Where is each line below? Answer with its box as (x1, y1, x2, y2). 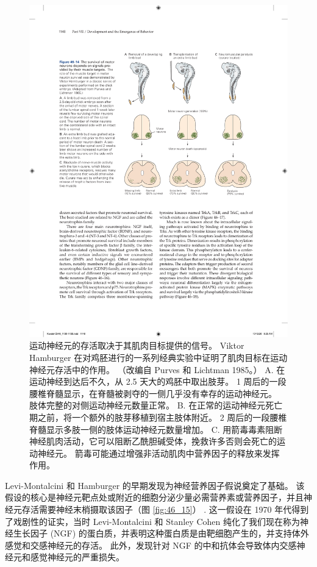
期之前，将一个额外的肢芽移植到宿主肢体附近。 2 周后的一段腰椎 (29, 410, 287, 423)
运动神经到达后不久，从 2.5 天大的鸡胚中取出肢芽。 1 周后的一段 (29, 375, 287, 388)
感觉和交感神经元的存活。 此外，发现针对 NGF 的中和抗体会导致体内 (5, 538, 280, 551)
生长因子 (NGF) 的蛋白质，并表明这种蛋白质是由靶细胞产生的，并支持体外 (13, 527, 309, 540)
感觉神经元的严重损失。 (30, 551, 124, 563)
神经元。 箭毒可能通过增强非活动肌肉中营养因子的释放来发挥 (37, 446, 280, 459)
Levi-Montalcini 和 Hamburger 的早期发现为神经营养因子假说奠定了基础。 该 (5, 479, 305, 491)
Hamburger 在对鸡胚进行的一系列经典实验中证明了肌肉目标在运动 (29, 351, 288, 363)
